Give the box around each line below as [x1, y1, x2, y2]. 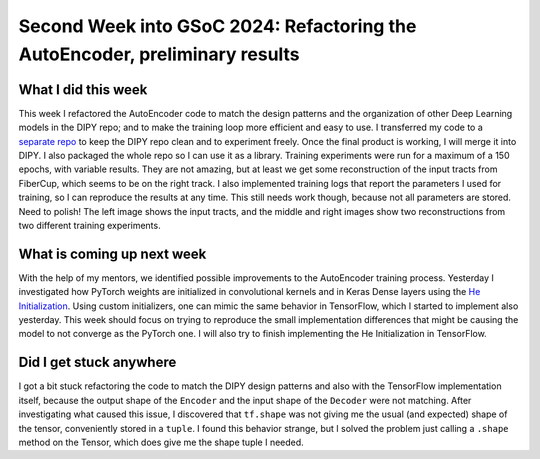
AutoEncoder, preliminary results [18, 43, 300, 65]
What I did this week [18, 81, 148, 98]
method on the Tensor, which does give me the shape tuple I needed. [18, 436, 304, 448]
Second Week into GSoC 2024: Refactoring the [18, 15, 417, 37]
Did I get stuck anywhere [18, 354, 177, 371]
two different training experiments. [18, 219, 161, 231]
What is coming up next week [18, 245, 207, 262]
